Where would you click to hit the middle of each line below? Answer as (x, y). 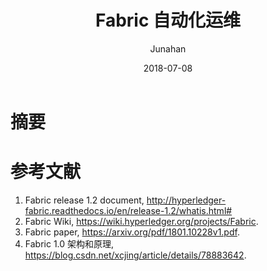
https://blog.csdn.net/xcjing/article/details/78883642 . (135, 255)
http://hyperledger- (186, 200)
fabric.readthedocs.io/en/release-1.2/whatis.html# (128, 210)
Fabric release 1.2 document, (84, 200)
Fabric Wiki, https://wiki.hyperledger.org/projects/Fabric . (141, 221)
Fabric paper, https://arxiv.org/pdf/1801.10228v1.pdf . (132, 232)
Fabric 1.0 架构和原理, (69, 243)
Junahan (168, 48)
